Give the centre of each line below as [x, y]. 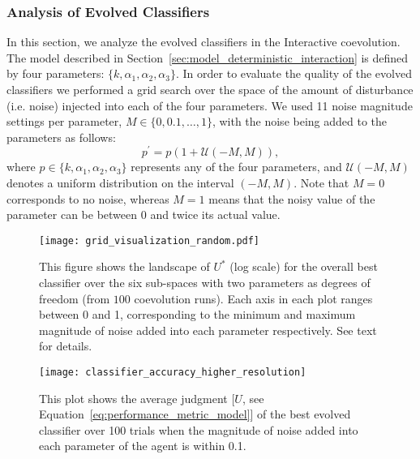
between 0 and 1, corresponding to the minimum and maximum [197, 314]
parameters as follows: [61, 137]
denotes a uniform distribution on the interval [120, 183]
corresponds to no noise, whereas [88, 198]
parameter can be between [72, 214]
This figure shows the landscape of [124, 266]
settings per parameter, [64, 121]
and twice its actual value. [215, 214]
